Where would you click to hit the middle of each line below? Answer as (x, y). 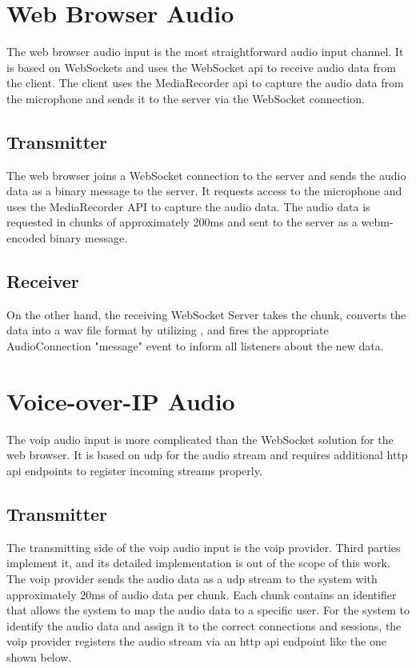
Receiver (43, 281)
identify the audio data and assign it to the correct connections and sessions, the (204, 625)
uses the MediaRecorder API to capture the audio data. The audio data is (188, 206)
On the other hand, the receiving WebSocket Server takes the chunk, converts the (206, 314)
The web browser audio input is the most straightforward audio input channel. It (205, 52)
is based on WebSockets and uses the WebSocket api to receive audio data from (201, 67)
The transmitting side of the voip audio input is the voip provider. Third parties (204, 547)
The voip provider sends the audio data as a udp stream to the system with (192, 578)
